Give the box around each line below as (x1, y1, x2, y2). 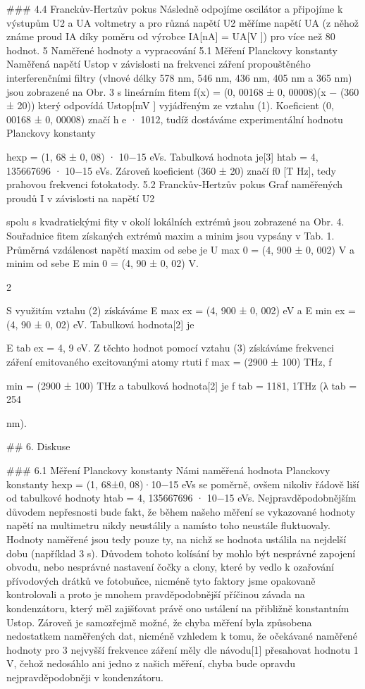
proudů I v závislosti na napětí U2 (6, 190, 155, 205)
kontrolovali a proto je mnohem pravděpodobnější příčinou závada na (6, 587, 305, 602)
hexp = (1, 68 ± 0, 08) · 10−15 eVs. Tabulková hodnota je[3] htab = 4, (6, 149, 318, 163)
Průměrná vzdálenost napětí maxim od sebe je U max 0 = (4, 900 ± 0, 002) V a (6, 242, 354, 256)
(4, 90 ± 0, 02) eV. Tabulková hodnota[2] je (6, 316, 194, 331)
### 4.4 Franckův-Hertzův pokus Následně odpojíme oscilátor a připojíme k (6, 1, 343, 15)
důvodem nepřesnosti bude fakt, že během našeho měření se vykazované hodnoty (6, 504, 356, 519)
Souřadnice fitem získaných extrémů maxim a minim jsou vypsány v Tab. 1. (6, 228, 335, 242)
